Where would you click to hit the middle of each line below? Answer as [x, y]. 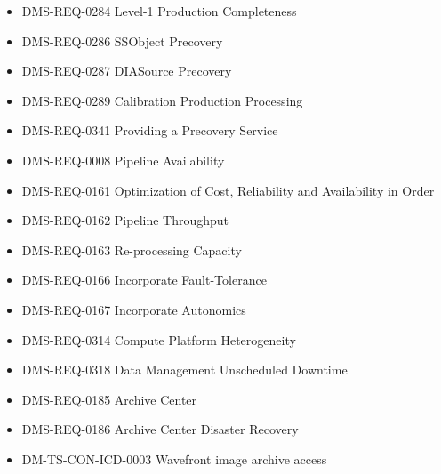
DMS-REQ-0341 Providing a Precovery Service [150, 130]
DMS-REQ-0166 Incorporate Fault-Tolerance [144, 280]
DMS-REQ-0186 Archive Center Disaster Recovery [160, 429]
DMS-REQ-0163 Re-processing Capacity [132, 249]
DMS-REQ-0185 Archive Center [109, 399]
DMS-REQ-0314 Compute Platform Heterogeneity [159, 339]
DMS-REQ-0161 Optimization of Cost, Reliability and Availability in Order [228, 190]
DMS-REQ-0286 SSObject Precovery [122, 40]
